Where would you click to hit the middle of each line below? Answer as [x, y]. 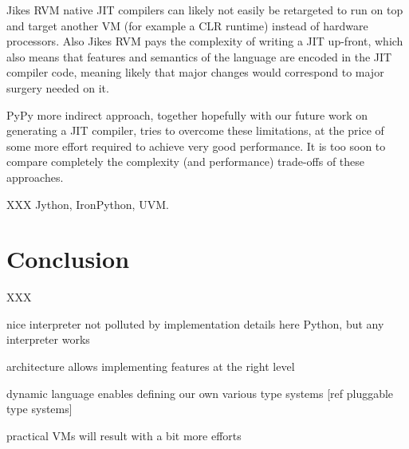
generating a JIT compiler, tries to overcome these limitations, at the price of [195, 130]
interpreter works [48, 339]
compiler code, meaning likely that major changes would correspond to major [195, 72]
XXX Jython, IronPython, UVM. [88, 204]
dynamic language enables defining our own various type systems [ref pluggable [200, 393]
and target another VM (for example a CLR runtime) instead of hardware [187, 25]
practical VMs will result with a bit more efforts [124, 435]
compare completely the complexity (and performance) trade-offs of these [186, 161]
